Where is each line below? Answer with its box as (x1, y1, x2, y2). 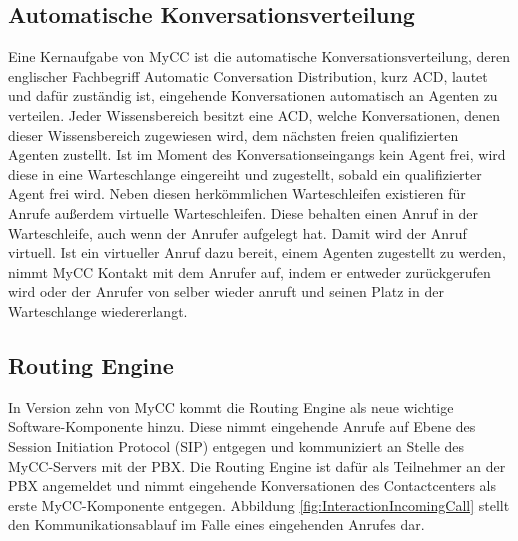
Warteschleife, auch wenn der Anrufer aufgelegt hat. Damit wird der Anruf (8, 222, 467, 243)
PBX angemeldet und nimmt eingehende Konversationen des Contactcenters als (8, 475, 497, 496)
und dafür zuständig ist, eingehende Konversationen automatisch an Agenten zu (8, 85, 498, 106)
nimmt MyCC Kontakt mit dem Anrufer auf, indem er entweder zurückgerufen (8, 261, 491, 282)
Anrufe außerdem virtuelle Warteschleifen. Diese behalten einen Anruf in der (8, 202, 479, 223)
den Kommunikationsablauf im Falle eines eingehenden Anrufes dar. (8, 514, 425, 535)
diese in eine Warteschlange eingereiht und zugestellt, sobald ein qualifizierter (8, 163, 482, 184)
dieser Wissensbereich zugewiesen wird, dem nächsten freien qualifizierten (8, 124, 459, 145)
